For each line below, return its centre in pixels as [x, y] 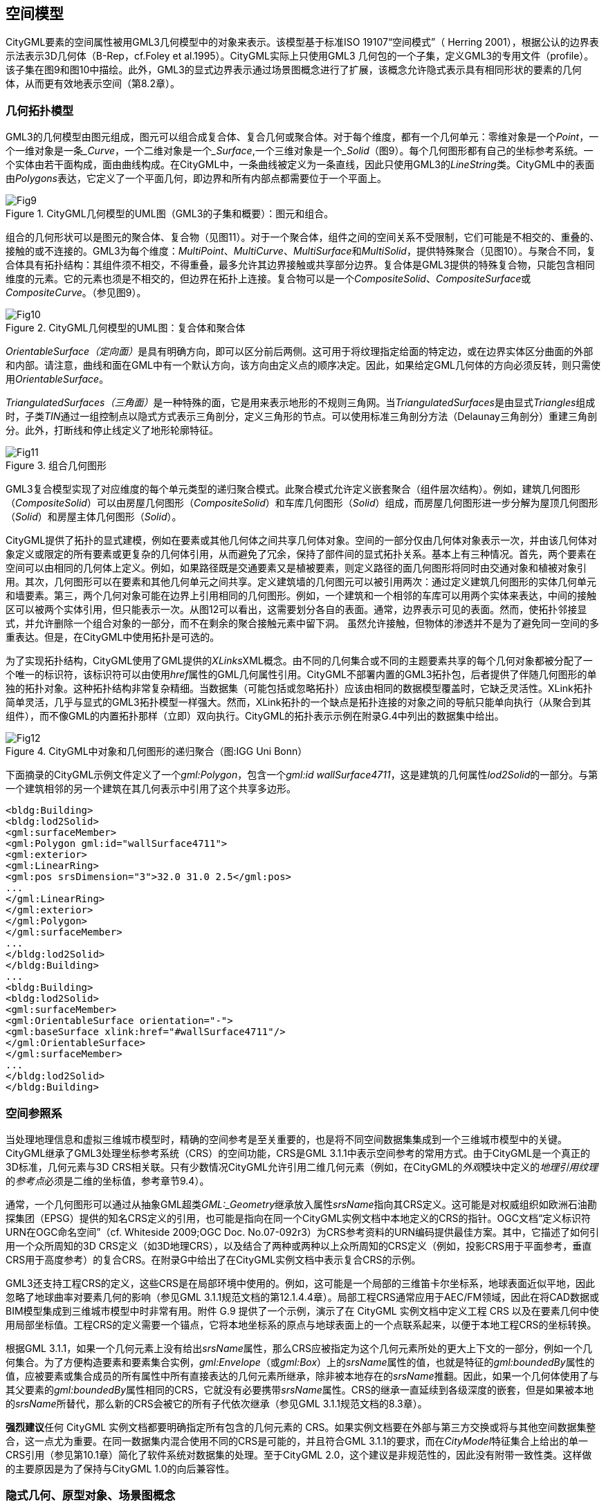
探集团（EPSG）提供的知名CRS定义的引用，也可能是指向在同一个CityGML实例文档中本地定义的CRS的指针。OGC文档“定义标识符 [299, 1218]
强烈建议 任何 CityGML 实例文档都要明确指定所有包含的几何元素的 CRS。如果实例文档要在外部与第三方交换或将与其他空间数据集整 [301, 1427]
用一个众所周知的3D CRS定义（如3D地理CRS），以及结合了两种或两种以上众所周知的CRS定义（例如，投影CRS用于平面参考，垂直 [299, 1245]
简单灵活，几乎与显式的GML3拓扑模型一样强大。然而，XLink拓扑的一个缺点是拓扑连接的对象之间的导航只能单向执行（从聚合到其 [299, 702]
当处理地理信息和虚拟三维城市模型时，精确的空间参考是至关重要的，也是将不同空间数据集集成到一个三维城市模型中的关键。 [286, 1139]
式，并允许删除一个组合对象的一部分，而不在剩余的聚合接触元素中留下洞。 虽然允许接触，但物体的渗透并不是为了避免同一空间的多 [302, 623]
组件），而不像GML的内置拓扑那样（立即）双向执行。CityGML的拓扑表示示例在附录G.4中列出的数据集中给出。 [255, 716]
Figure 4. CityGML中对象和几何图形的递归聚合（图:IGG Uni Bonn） [157, 751]
